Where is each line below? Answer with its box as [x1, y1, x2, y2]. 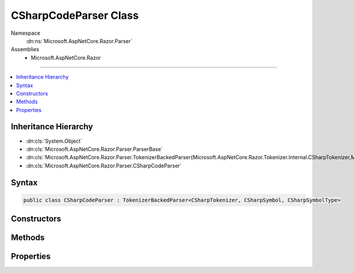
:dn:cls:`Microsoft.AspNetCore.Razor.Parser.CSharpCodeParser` [25, 162, 182, 169]
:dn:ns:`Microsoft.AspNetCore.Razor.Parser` [25, 37, 133, 44]
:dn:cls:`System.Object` [25, 137, 83, 144]
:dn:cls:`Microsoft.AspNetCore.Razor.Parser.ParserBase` [25, 145, 163, 153]
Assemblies [11, 46, 40, 53]
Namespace [11, 29, 41, 37]
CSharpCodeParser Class [11, 9, 139, 22]
